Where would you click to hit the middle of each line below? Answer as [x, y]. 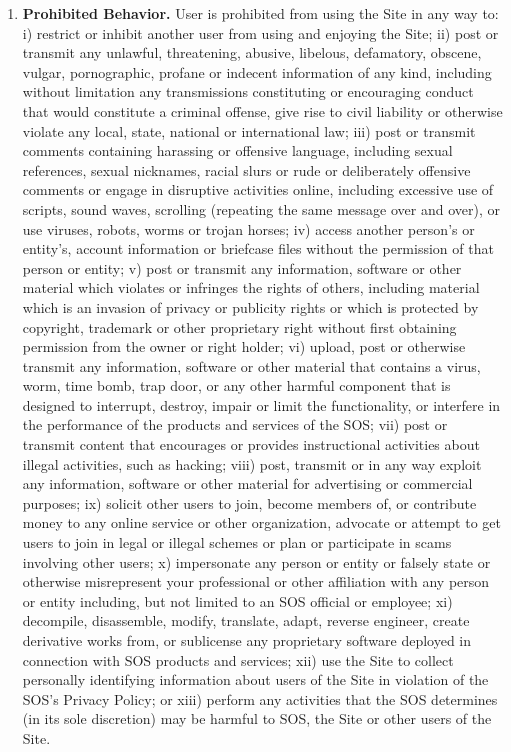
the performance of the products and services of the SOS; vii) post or [235, 424]
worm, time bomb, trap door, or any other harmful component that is [236, 385]
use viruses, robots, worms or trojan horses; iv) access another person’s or [248, 228]
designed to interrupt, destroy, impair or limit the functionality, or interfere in [261, 404]
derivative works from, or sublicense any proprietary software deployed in [247, 640]
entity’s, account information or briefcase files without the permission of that [258, 248]
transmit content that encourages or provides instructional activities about [251, 444]
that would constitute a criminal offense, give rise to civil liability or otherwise [262, 110]
